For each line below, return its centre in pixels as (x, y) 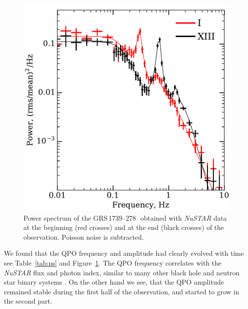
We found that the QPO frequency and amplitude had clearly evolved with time (124, 253)
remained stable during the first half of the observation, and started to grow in (122, 291)
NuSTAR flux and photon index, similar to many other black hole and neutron (122, 272)
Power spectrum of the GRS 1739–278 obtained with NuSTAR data (125, 217)
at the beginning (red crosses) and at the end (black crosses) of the (124, 227)
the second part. (28, 301)
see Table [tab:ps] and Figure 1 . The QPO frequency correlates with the (113, 262)
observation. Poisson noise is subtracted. (84, 237)
